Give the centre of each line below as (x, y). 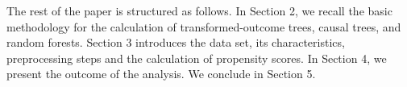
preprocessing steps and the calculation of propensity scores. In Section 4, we (197, 58)
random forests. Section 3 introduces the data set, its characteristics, (176, 42)
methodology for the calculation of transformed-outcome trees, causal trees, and (204, 26)
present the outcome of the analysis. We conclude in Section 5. (161, 74)
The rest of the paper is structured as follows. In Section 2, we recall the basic (199, 10)
